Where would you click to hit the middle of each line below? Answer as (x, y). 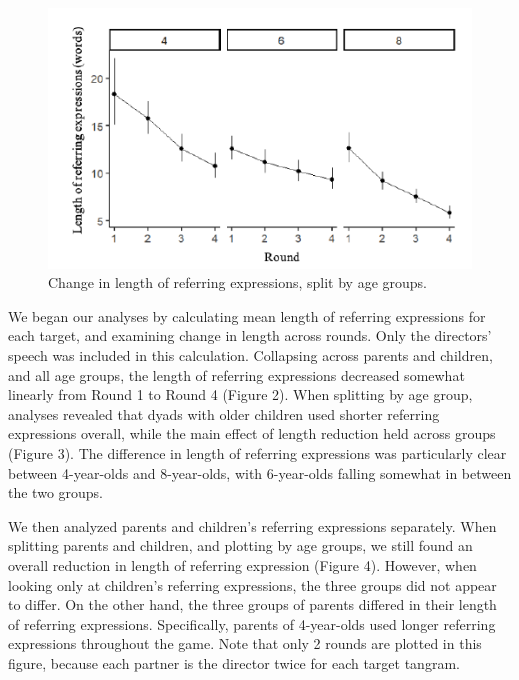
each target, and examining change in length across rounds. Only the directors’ (250, 335)
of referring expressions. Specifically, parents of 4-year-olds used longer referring (252, 623)
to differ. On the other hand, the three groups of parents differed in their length (252, 604)
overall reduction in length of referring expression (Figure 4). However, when (242, 564)
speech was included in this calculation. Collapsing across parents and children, (250, 355)
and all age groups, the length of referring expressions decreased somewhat (236, 374)
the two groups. (56, 492)
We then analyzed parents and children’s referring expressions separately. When (252, 525)
